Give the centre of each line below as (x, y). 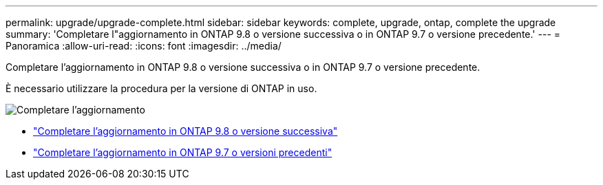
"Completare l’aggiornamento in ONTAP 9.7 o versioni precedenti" (183, 152)
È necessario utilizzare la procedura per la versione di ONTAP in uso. (161, 88)
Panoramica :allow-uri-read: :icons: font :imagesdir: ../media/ (144, 46)
